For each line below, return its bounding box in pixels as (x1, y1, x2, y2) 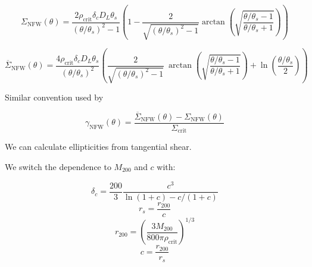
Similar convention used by (5, 91, 104, 103)
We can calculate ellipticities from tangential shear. (5, 140, 192, 153)
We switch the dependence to (5, 160, 111, 172)
